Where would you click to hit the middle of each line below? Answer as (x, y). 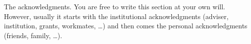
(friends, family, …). (33, 35)
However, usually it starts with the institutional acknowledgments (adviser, (116, 16)
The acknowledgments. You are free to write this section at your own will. (115, 6)
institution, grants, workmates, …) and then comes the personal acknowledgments (126, 26)
